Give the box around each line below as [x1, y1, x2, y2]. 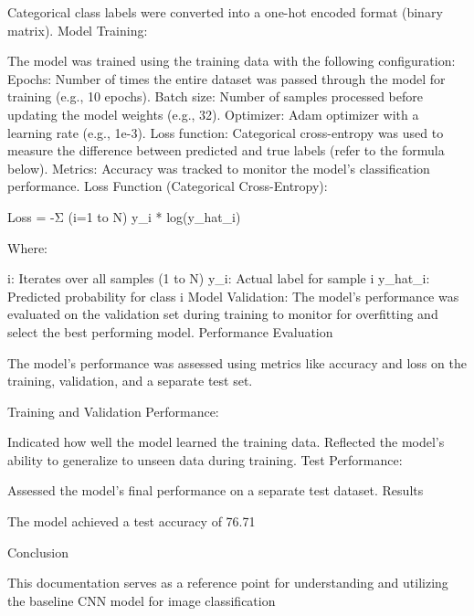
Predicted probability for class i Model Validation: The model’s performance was [7, 286, 459, 305]
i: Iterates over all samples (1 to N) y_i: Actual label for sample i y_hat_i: [7, 269, 430, 288]
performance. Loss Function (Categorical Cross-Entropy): [7, 176, 328, 196]
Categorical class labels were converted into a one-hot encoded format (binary [7, 3, 443, 21]
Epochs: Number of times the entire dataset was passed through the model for [7, 69, 446, 88]
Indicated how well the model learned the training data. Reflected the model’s [7, 432, 445, 451]
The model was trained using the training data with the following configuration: [7, 51, 456, 70]
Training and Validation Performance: [7, 401, 219, 420]
